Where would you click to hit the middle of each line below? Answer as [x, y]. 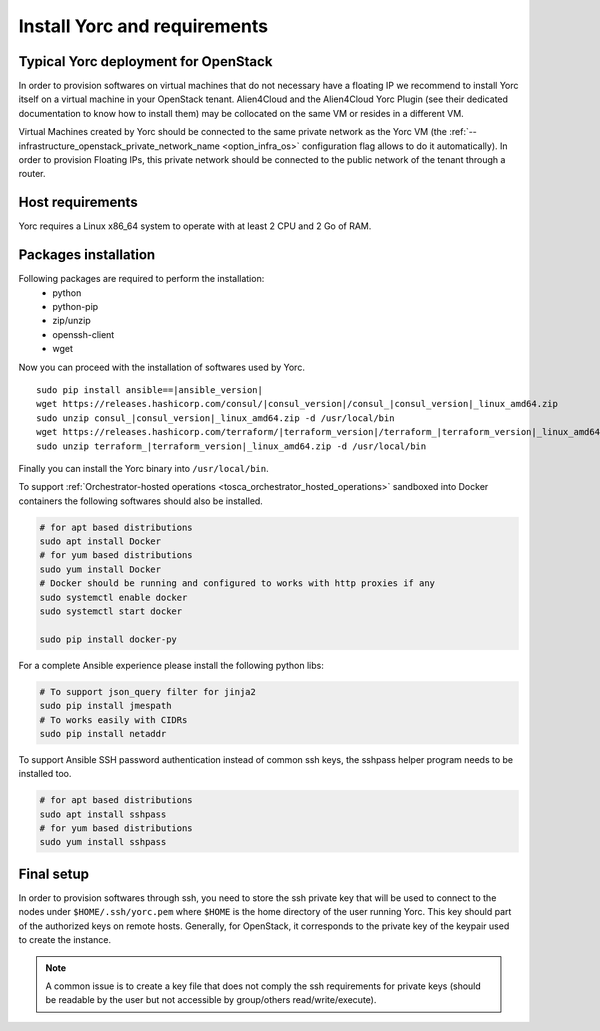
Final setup [54, 873]
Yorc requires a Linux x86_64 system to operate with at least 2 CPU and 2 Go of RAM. [195, 226]
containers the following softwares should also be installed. [141, 501]
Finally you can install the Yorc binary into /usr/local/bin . [143, 468]
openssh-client [83, 334]
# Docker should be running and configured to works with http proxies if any [237, 583]
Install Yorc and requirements [143, 26]
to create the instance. [65, 940]
